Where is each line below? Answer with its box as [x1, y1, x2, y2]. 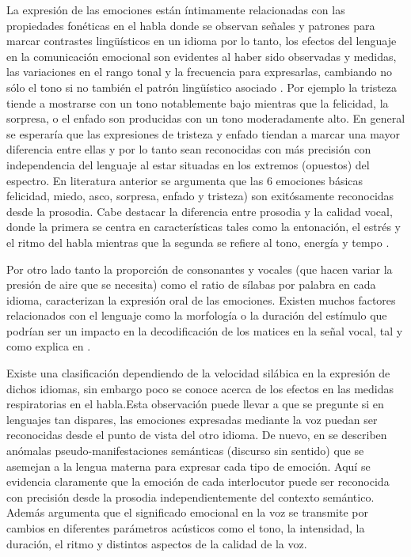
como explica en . [6, 338, 91, 354]
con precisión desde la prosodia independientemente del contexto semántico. [6, 488, 375, 505]
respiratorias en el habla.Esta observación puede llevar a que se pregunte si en [6, 396, 384, 412]
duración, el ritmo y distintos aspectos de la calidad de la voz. [6, 535, 307, 551]
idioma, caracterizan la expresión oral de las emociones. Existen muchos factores [6, 291, 396, 308]
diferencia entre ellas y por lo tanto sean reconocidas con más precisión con [6, 141, 371, 157]
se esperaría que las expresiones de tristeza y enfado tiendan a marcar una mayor [6, 125, 400, 142]
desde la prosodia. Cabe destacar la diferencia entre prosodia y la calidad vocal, [6, 203, 393, 219]
